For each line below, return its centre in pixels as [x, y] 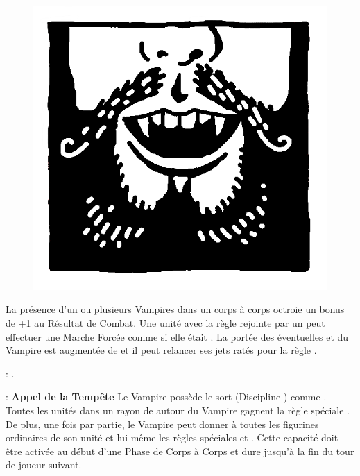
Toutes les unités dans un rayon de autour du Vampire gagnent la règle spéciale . [178, 410]
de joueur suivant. [44, 465]
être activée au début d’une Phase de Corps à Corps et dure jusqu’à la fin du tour [180, 451]
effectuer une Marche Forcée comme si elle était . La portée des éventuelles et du [177, 336]
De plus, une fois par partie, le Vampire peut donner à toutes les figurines [162, 424]
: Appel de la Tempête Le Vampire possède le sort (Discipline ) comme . [166, 397]
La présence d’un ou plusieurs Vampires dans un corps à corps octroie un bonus [175, 309]
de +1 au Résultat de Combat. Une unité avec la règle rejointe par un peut [165, 323]
